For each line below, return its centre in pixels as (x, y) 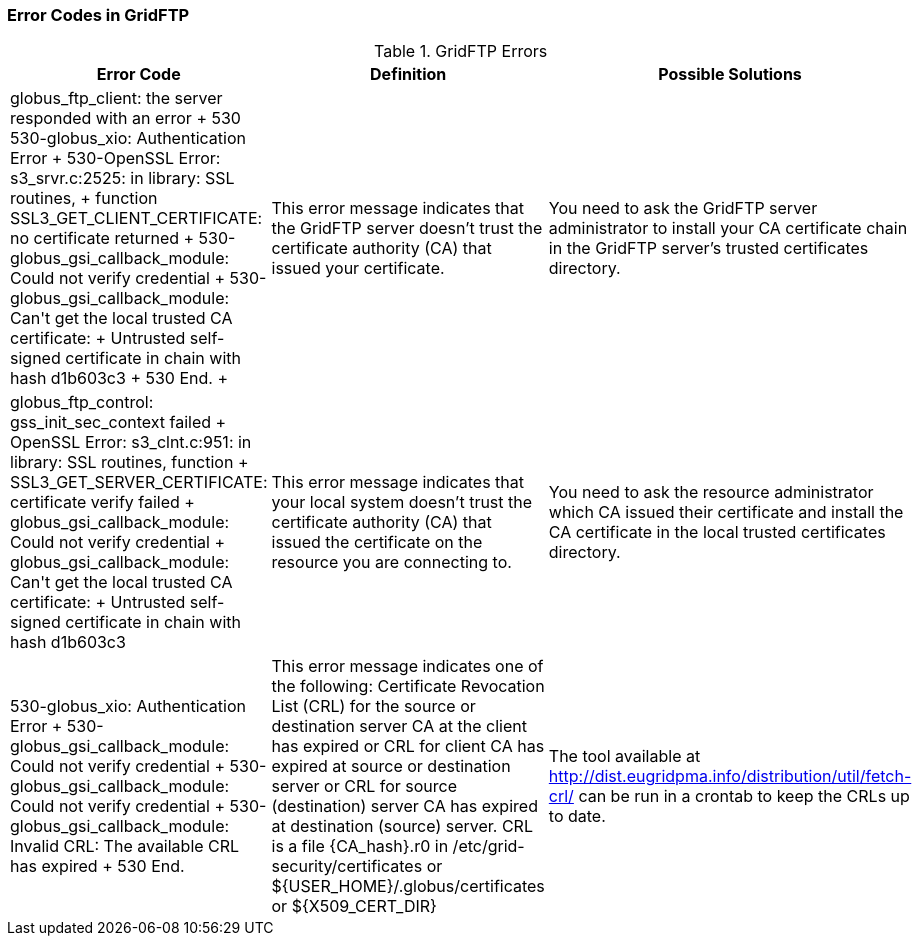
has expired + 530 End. (97, 866)
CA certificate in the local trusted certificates (717, 532)
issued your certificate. (358, 268)
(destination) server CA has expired (404, 806)
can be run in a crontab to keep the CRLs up (744, 796)
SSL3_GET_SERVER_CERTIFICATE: (139, 482)
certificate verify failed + (102, 502)
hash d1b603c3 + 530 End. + (119, 378)
